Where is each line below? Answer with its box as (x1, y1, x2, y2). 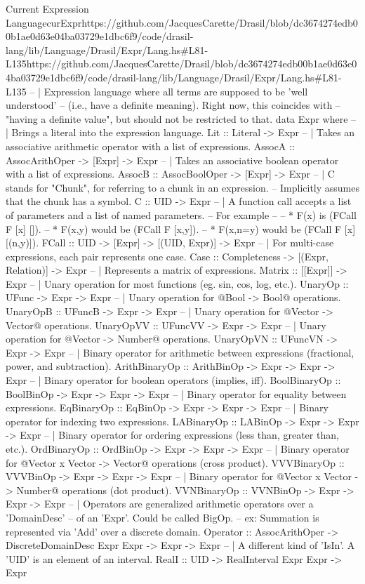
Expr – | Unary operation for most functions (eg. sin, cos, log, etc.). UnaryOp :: (6, 276, 349, 291)
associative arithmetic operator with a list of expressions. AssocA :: (6, 138, 295, 153)
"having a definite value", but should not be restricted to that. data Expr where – (6, 111, 357, 126)
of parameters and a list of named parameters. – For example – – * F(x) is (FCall (6, 207, 357, 222)
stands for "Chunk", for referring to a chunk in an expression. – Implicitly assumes (6, 180, 359, 194)
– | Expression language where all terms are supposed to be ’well (29, 84, 308, 98)
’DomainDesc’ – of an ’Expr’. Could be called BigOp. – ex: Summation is (6, 510, 319, 524)
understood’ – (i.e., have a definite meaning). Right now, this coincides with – (6, 98, 340, 112)
